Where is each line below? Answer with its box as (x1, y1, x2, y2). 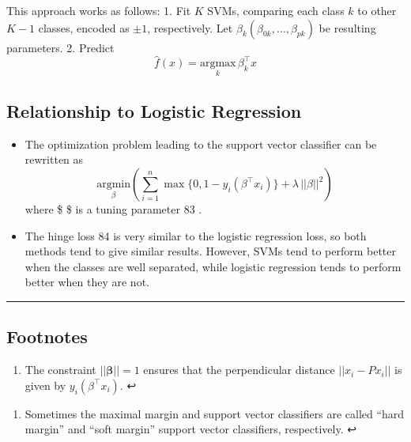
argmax (199, 58, 236, 70)
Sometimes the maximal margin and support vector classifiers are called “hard (25, 405, 405, 421)
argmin (96, 179, 130, 191)
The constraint (25, 361, 96, 378)
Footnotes (6, 324, 88, 349)
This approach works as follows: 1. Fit (6, 2, 191, 18)
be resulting (319, 19, 376, 36)
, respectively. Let (147, 19, 233, 36)
